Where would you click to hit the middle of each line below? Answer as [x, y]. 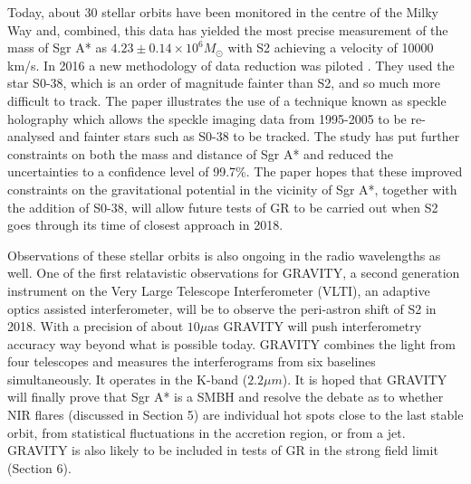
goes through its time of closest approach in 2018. [145, 225]
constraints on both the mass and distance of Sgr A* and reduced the [200, 153]
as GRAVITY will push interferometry [315, 326]
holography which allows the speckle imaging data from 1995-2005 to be [207, 118]
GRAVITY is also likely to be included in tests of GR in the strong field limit [223, 450]
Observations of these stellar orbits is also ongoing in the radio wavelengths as [224, 255]
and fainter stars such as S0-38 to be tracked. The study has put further [260, 136]
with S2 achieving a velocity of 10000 [331, 47]
